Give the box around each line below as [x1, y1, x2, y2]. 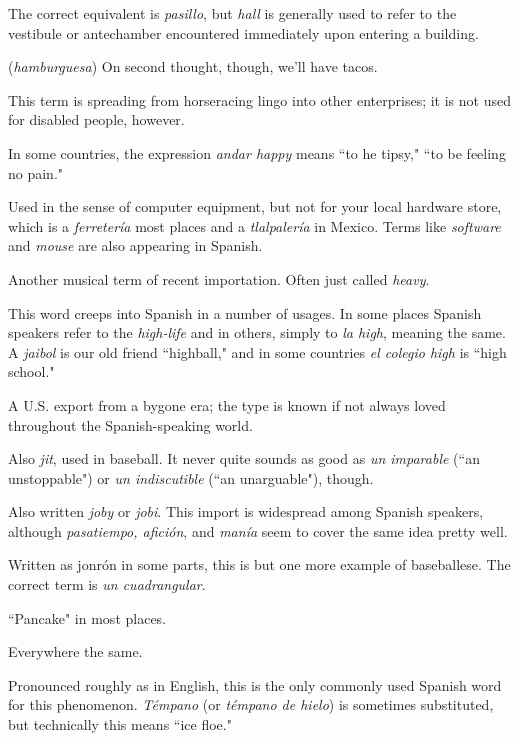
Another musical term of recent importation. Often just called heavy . [8, 268, 430, 289]
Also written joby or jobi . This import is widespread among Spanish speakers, [8, 501, 484, 522]
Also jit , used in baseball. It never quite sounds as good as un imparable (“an [8, 448, 480, 469]
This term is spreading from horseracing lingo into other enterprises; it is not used [8, 89, 511, 110]
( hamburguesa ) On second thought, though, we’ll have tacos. [8, 56, 378, 77]
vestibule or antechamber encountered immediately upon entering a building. [8, 22, 479, 43]
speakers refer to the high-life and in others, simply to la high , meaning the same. [8, 322, 506, 343]
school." [8, 361, 55, 382]
